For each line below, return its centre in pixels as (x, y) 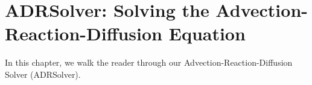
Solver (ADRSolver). (43, 74)
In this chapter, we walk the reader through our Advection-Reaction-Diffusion (149, 62)
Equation (207, 33)
